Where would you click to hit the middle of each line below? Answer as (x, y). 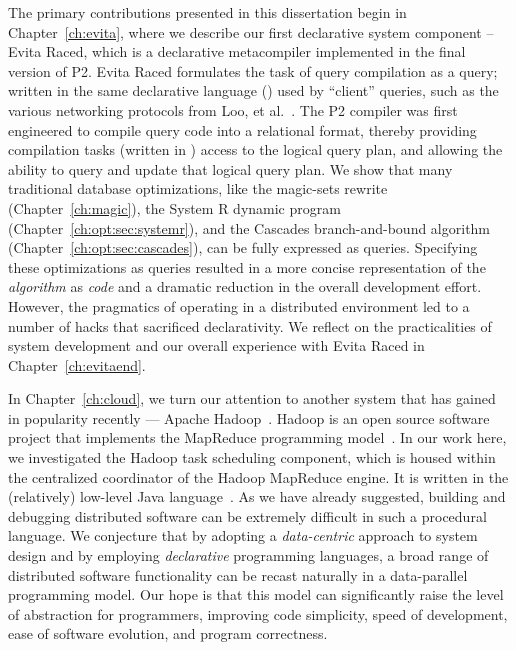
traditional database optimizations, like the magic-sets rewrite (198, 188)
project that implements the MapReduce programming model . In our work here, (257, 437)
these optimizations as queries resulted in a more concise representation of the (247, 266)
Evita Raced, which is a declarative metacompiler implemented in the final (237, 51)
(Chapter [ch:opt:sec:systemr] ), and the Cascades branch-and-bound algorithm (249, 227)
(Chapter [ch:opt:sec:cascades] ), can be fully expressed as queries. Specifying (243, 247)
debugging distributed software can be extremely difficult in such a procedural (247, 515)
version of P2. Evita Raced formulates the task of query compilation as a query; (253, 70)
